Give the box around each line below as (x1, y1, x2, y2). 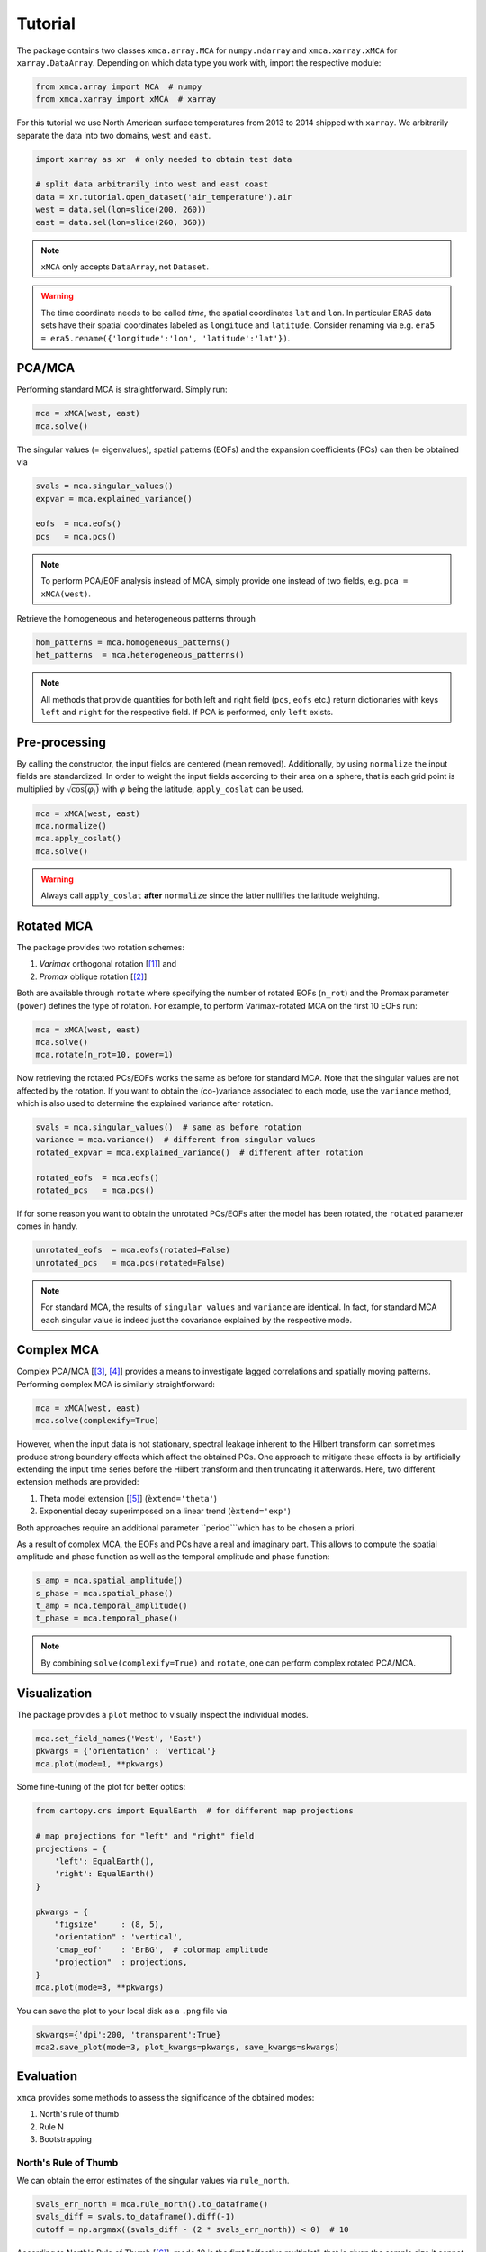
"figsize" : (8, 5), (54, 1919, 165, 1930)
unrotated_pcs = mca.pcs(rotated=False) (35, 1258, 226, 1267)
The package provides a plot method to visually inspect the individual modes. (16, 1709, 310, 1720)
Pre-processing (16, 734, 107, 749)
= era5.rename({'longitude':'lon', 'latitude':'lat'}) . (40, 332, 291, 343)
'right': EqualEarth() (54, 1869, 155, 1879)
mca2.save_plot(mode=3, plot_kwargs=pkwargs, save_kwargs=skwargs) (35, 2042, 340, 2053)
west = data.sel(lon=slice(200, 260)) (35, 204, 207, 215)
